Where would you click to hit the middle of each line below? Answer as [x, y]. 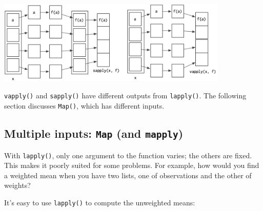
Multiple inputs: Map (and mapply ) [94, 133]
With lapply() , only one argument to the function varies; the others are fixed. [128, 155]
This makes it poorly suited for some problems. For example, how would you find [132, 165]
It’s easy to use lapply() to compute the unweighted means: [100, 202]
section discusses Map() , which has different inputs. [84, 106]
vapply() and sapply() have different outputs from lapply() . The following [125, 96]
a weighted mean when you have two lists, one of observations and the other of [128, 175]
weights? [17, 185]
